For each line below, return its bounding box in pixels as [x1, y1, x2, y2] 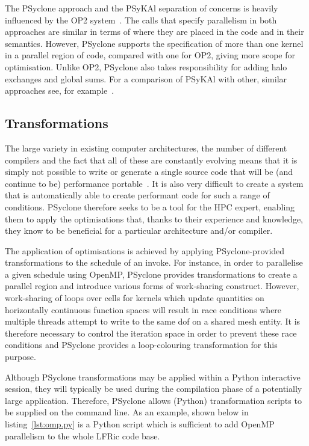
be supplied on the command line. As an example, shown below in [5, 406, 249, 418]
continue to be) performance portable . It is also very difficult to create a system [5, 177, 304, 189]
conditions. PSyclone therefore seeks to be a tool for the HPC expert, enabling [5, 200, 295, 213]
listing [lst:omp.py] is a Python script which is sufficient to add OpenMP [5, 418, 275, 430]
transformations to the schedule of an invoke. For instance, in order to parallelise [5, 256, 303, 269]
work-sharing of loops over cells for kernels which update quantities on [5, 292, 264, 304]
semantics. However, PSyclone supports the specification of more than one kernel [5, 37, 304, 49]
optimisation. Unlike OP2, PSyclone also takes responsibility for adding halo [5, 60, 287, 73]
